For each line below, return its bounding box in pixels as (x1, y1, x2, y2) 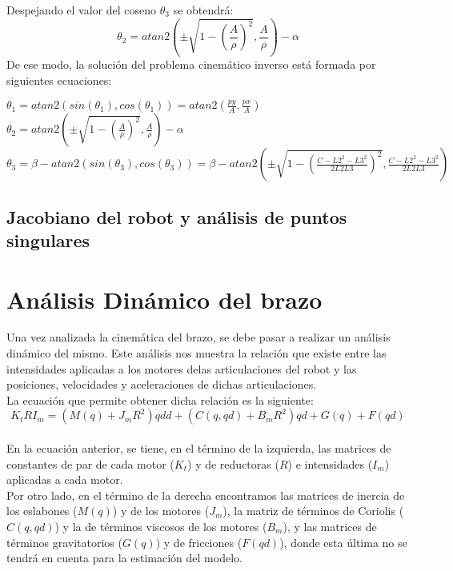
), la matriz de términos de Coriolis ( (222, 502, 404, 519)
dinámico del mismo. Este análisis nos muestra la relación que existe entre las (6, 345, 387, 361)
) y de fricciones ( (155, 533, 243, 550)
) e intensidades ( (287, 455, 373, 472)
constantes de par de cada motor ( (6, 455, 174, 472)
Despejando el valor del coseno (6, 2, 157, 18)
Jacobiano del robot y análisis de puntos (6, 204, 347, 229)
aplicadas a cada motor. (6, 471, 123, 488)
